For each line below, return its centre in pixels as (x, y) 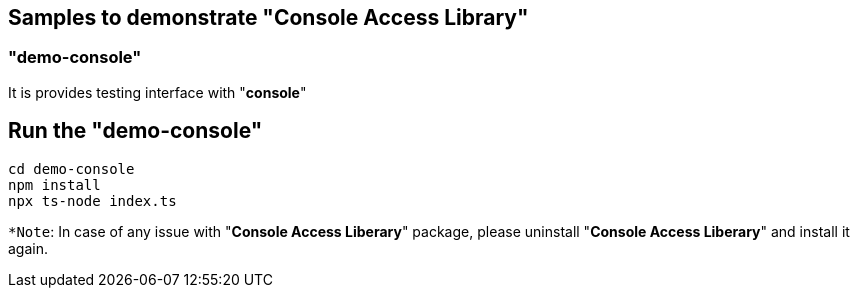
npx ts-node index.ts (92, 200)
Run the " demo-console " (135, 131)
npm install (54, 184)
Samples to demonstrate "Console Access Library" (268, 17)
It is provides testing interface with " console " (157, 92)
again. (28, 248)
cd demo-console (71, 168)
